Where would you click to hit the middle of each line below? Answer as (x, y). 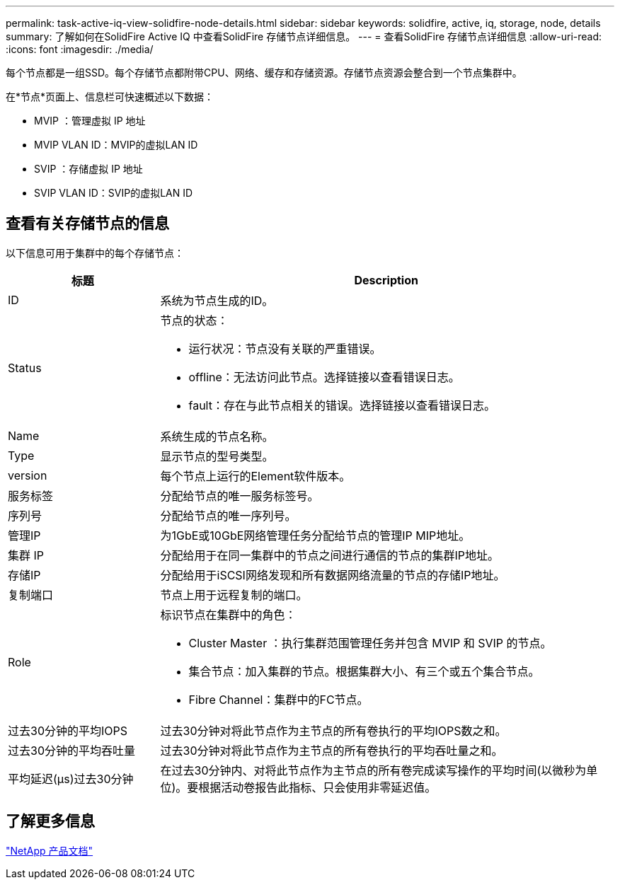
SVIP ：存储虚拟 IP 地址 (88, 169)
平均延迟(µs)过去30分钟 (71, 779)
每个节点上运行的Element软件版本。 (256, 476)
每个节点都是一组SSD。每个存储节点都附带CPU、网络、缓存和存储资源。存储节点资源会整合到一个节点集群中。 (264, 73)
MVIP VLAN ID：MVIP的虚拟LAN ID (116, 145)
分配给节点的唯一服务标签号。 (240, 496)
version (28, 475)
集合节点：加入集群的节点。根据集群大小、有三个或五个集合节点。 (364, 671)
